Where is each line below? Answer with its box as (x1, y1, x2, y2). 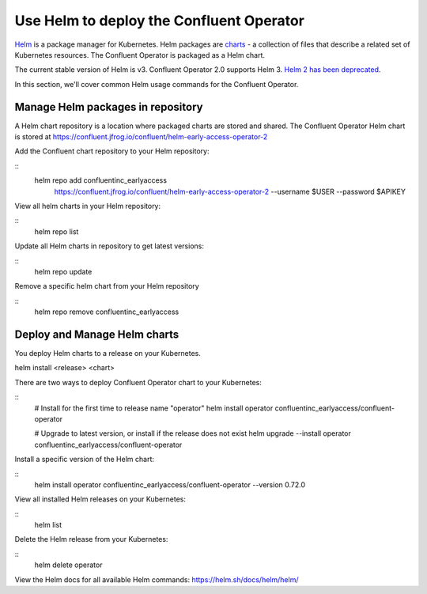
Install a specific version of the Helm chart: (14, 455, 154, 464)
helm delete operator (34, 560, 103, 569)
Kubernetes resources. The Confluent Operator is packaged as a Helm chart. (14, 50, 265, 59)
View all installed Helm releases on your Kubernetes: (14, 494, 186, 504)
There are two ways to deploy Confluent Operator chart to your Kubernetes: (14, 377, 263, 387)
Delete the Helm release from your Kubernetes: (14, 535, 168, 544)
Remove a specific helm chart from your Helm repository (14, 282, 199, 291)
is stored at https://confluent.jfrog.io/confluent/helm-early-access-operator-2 (14, 132, 268, 142)
